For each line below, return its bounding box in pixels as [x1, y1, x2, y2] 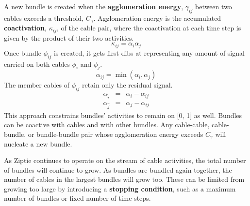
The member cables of [4, 80, 70, 90]
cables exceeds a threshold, [4, 13, 83, 23]
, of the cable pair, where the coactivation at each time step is [56, 23, 241, 33]
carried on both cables [4, 59, 70, 69]
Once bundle [4, 47, 42, 58]
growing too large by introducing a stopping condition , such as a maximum [4, 183, 236, 193]
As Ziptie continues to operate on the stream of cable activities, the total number [4, 155, 246, 165]
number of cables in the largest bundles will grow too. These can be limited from [4, 174, 245, 184]
